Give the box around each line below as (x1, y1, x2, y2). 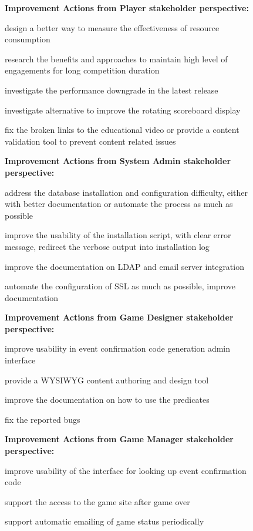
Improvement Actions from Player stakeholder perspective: (5, 2, 249, 14)
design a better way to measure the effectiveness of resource (5, 21, 220, 34)
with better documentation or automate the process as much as (5, 198, 233, 210)
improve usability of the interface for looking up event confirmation (5, 464, 247, 476)
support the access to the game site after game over (5, 495, 190, 507)
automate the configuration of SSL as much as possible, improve (5, 280, 235, 292)
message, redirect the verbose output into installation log (5, 240, 210, 252)
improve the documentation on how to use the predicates (5, 393, 210, 406)
